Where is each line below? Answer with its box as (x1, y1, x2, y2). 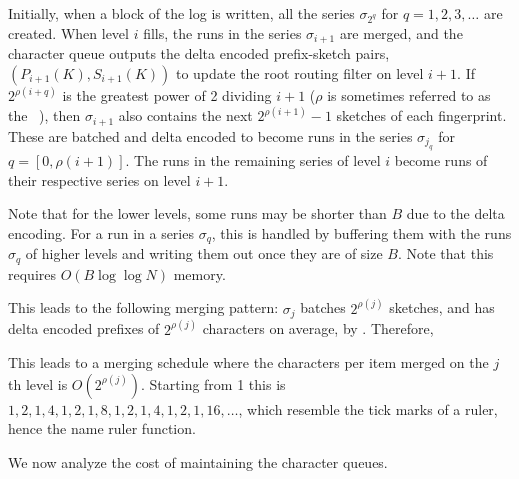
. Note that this (397, 243, 494, 264)
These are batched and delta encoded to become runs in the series (8, 125, 413, 146)
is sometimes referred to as (327, 85, 491, 106)
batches (300, 297, 346, 318)
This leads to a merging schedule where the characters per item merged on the (8, 352, 489, 373)
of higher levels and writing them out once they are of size (25, 243, 383, 264)
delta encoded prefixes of (8, 318, 160, 339)
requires (8, 263, 56, 284)
